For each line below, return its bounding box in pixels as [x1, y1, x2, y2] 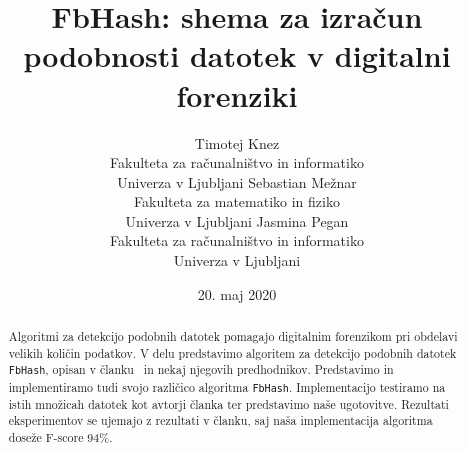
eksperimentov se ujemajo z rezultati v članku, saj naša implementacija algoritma [8, 412, 433, 429]
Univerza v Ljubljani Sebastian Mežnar [117, 171, 357, 192]
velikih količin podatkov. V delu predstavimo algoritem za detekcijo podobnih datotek [8, 344, 457, 361]
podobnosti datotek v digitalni [23, 35, 451, 76]
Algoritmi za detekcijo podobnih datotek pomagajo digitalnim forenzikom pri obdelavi [8, 328, 458, 345]
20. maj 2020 [197, 283, 277, 304]
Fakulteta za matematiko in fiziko [134, 191, 340, 212]
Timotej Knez [194, 132, 280, 153]
